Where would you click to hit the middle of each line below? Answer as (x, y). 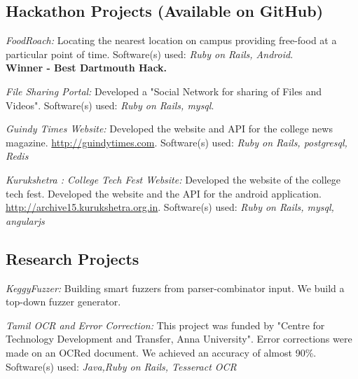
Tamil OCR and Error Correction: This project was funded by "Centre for (165, 325)
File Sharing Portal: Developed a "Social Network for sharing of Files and (164, 91)
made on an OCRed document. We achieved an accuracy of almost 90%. (161, 352)
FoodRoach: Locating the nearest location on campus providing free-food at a (171, 40)
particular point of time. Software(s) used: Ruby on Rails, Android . (150, 54)
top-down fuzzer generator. (63, 302)
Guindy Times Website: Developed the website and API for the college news (169, 129)
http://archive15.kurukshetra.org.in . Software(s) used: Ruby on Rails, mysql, (170, 207)
